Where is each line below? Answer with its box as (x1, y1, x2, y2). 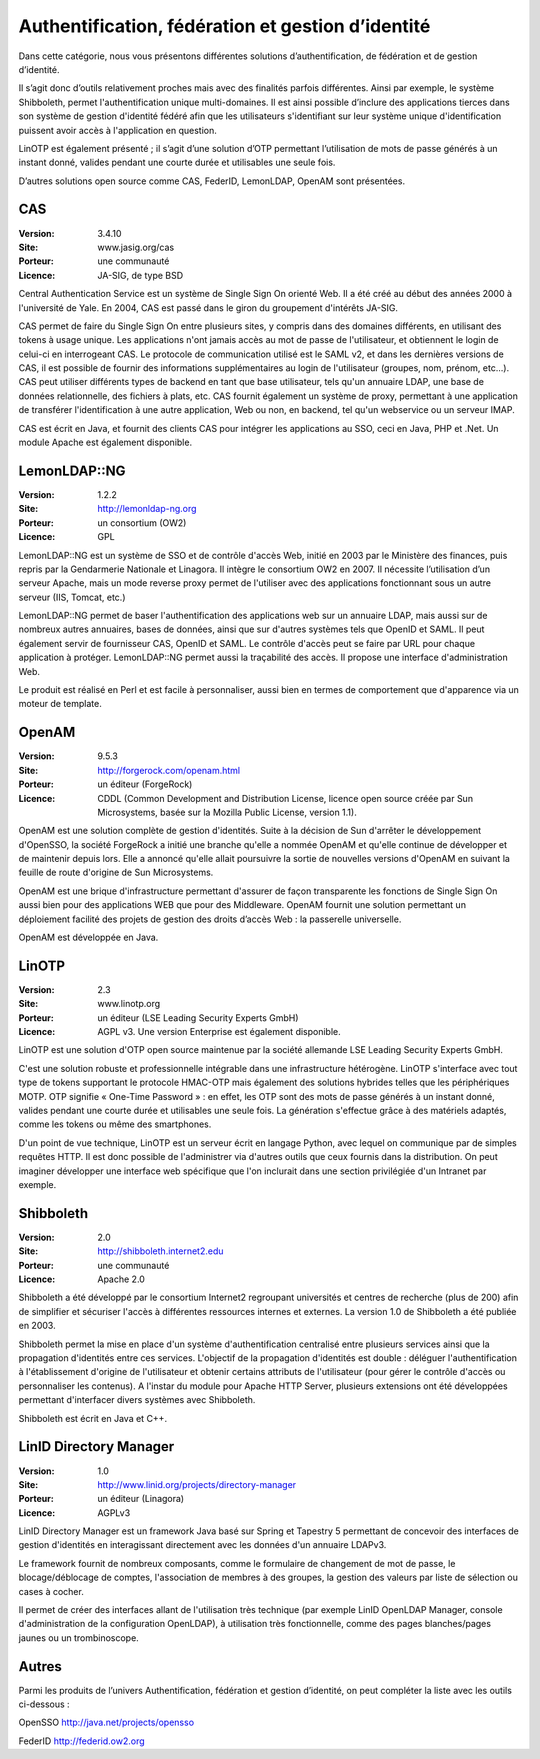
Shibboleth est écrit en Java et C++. (18, 1412, 168, 1424)
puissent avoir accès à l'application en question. (18, 124, 217, 136)
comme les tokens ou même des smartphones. (18, 1118, 212, 1130)
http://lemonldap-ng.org (97, 503, 197, 515)
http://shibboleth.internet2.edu (97, 1245, 224, 1257)
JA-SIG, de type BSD (97, 269, 184, 281)
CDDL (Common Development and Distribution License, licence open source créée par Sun (97, 792, 474, 804)
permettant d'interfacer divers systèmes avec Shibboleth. (18, 1394, 256, 1406)
